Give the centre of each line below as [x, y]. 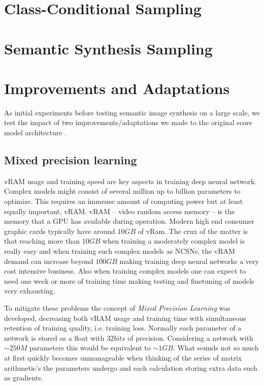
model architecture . [35, 132]
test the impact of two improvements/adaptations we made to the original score [128, 122]
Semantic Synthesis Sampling [108, 48]
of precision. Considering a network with [190, 337]
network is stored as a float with [54, 337]
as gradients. [24, 378]
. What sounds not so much [216, 348]
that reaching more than [42, 241]
